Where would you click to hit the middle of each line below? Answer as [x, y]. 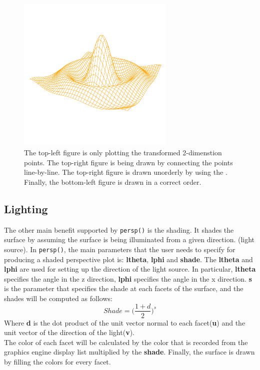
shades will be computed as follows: [58, 298]
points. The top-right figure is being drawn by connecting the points [128, 162]
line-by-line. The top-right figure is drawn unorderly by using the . [126, 172]
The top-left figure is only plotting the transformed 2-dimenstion [123, 153]
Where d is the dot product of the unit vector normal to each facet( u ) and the [125, 322]
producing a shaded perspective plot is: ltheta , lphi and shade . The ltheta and [128, 259]
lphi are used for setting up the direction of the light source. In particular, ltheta [130, 269]
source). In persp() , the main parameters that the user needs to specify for [120, 249]
